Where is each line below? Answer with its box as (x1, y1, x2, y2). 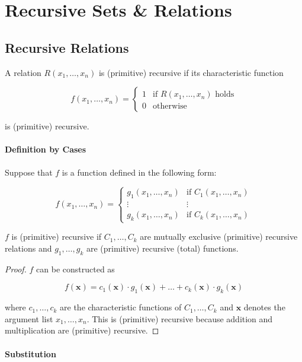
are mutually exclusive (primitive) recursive (140, 230, 298, 243)
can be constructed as (36, 262, 115, 275)
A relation (5, 66, 41, 78)
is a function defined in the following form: (62, 166, 217, 178)
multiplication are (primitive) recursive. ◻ (5, 324, 159, 336)
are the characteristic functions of (60, 301, 182, 313)
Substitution (5, 347, 56, 360)
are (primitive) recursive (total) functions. (86, 242, 239, 254)
